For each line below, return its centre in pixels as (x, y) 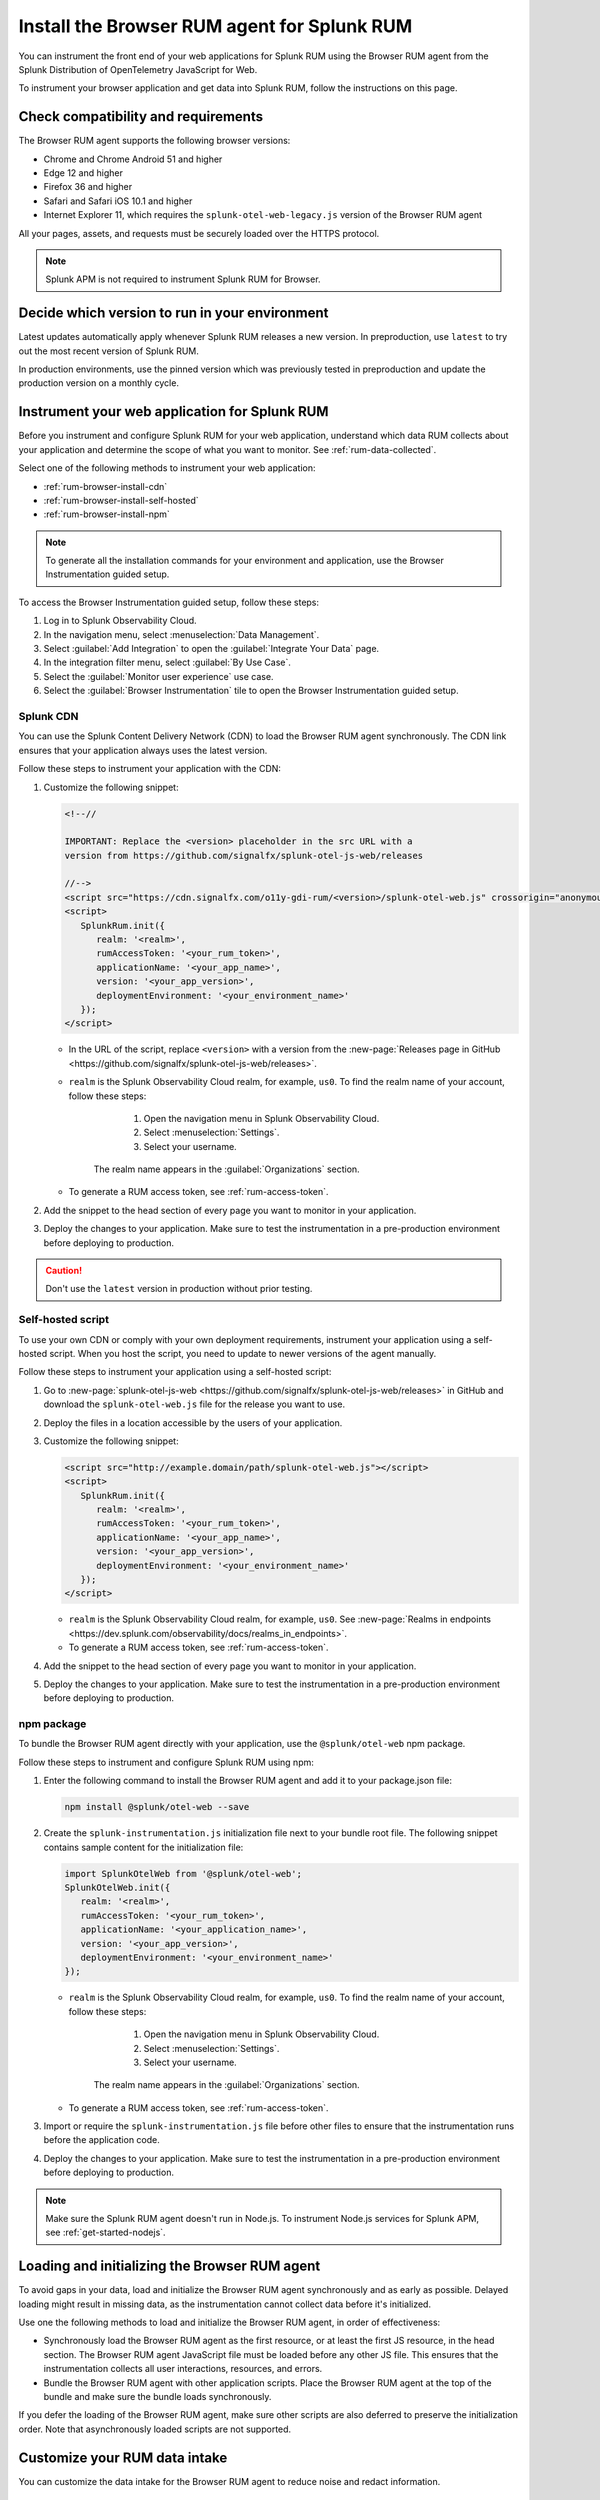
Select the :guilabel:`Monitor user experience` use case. (158, 676)
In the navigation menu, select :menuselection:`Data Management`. (181, 634)
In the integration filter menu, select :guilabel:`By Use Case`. (167, 662)
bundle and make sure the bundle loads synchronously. (157, 2397)
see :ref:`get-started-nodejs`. (105, 2232)
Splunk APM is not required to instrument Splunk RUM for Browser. (183, 279)
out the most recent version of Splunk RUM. (109, 351)
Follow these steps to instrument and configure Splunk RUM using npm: (166, 1762)
